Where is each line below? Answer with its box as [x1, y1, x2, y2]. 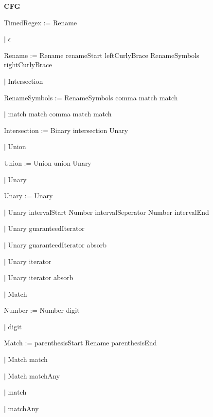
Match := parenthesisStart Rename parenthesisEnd [4, 338, 157, 348]
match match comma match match [8, 109, 112, 119]
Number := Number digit [4, 305, 80, 315]
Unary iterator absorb [8, 272, 73, 283]
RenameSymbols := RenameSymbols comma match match [4, 92, 178, 102]
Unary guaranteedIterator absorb [8, 239, 107, 249]
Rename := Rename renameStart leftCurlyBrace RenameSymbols [4, 50, 199, 60]
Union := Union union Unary [4, 157, 91, 168]
